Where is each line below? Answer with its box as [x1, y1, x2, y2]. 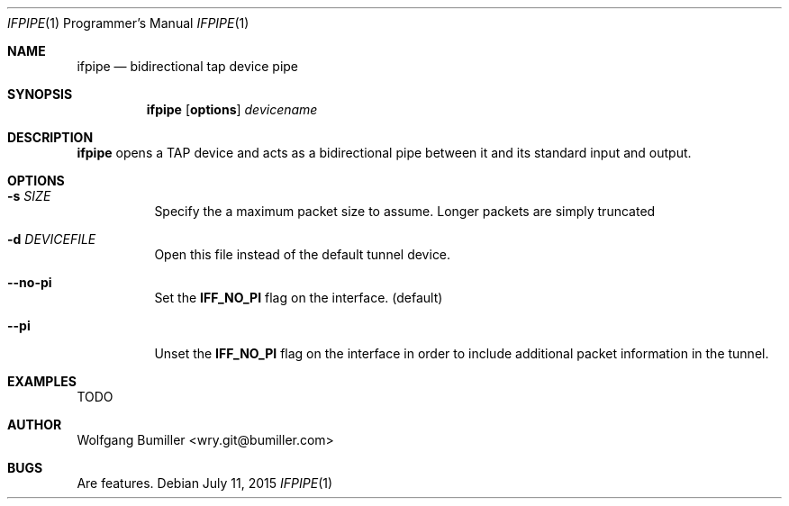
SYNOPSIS [7, 86, 73, 102]
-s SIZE [7, 188, 51, 203]
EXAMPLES [7, 374, 77, 389]
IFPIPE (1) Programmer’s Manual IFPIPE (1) [7, 15, 249, 31]
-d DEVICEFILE [7, 231, 96, 247]
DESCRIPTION [7, 130, 94, 145]
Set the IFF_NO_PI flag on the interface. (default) [154, 290, 443, 305]
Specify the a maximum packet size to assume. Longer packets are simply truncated [154, 203, 656, 219]
